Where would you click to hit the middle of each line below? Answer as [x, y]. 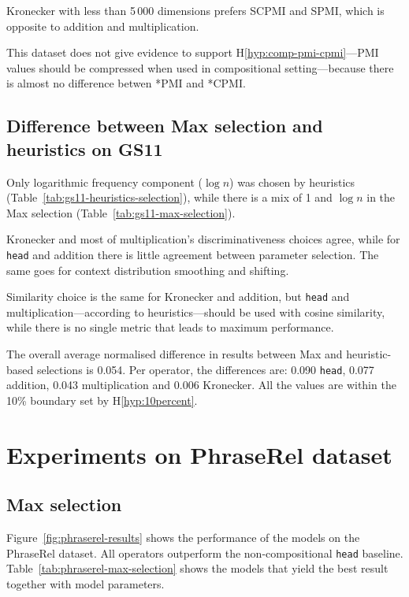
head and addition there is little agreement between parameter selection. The [193, 254]
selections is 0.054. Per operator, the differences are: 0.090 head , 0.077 [205, 369]
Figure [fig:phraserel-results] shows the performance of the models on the [183, 538]
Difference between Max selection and [165, 126]
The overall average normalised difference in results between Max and [175, 354]
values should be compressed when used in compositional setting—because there [200, 67]
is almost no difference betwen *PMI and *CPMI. [126, 83]
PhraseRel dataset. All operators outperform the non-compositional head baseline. [205, 553]
